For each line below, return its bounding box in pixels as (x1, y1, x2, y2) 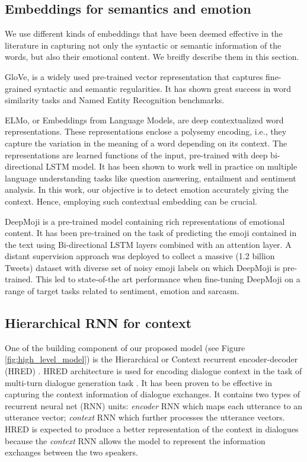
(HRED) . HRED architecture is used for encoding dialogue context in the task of (5, 365, 302, 377)
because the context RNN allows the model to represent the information (5, 434, 266, 447)
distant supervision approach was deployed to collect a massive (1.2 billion (5, 250, 275, 262)
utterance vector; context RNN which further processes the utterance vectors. (5, 411, 285, 423)
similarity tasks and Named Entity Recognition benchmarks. (5, 94, 225, 106)
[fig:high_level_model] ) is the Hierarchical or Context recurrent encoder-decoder (5, 353, 298, 365)
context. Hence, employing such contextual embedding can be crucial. (5, 195, 257, 207)
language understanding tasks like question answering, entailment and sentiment (5, 171, 296, 184)
